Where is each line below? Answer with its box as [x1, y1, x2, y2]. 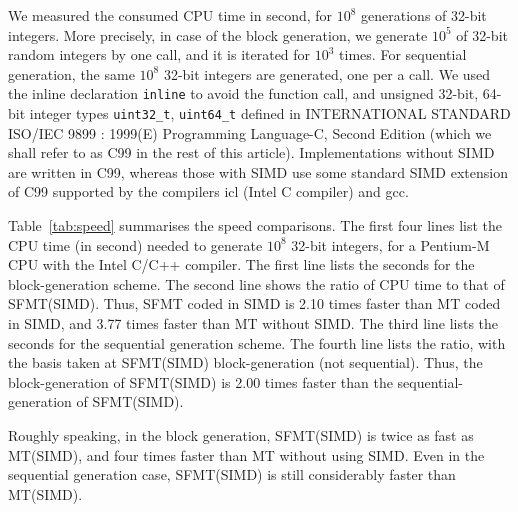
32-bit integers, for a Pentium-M [291, 234, 490, 255]
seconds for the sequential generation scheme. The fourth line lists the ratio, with [8, 332, 506, 353]
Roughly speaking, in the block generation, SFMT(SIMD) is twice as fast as [8, 425, 474, 445]
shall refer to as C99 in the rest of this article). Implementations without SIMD [8, 142, 495, 163]
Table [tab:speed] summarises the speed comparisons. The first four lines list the [8, 215, 503, 236]
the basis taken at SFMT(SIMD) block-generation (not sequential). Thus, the [8, 352, 483, 373]
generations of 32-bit [361, 5, 487, 25]
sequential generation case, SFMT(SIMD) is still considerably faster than [8, 464, 456, 485]
